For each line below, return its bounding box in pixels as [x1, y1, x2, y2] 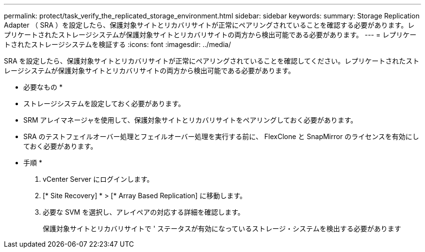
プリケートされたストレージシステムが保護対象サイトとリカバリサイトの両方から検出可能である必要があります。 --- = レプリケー [4, 31, 417, 39]
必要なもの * [23, 83, 63, 91]
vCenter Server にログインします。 [43, 175, 154, 183]
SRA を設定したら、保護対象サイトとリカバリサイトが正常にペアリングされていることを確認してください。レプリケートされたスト [4, 57, 420, 65]
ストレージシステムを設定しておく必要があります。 [23, 99, 185, 108]
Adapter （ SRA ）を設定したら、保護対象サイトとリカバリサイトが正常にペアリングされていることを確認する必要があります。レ [4, 21, 415, 29]
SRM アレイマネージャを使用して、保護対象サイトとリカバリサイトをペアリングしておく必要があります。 [23, 116, 358, 124]
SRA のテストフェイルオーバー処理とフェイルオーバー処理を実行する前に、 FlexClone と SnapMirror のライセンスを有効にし [23, 132, 419, 141]
